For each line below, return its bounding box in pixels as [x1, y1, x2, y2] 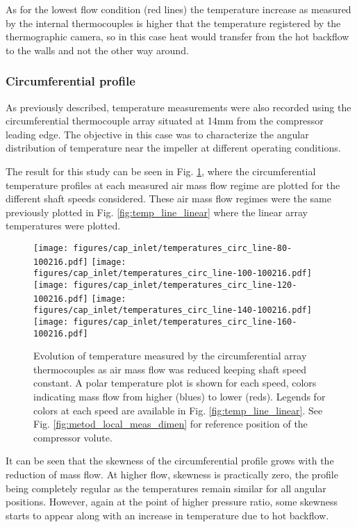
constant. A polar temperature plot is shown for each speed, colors [33, 375, 317, 390]
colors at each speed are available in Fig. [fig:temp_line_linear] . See [33, 403, 323, 417]
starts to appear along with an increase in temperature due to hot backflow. [6, 508, 329, 522]
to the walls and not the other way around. [6, 42, 189, 57]
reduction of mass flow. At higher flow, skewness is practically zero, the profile [6, 467, 338, 481]
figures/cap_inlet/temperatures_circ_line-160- [73, 316, 297, 327]
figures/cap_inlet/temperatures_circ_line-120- [73, 279, 297, 290]
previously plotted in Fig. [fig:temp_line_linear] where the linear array [6, 204, 308, 219]
